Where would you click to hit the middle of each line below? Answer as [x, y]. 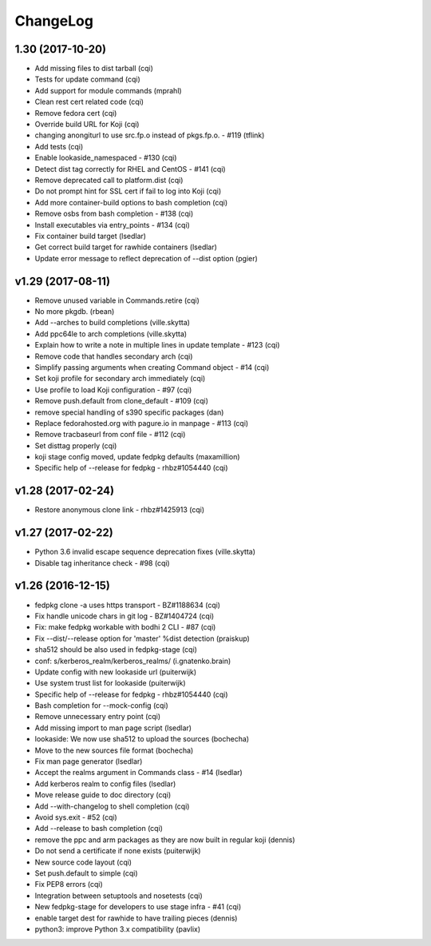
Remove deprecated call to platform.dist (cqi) [109, 180]
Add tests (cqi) [59, 146]
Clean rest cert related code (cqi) [89, 102]
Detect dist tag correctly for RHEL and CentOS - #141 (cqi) [130, 169]
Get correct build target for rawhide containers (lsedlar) [126, 247]
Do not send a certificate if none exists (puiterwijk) [118, 851]
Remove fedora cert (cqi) [76, 113]
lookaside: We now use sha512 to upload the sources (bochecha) [142, 739]
